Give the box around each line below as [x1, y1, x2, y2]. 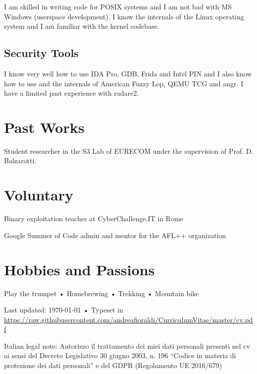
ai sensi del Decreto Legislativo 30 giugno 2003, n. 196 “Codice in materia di [4, 350, 236, 361]
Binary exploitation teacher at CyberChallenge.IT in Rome [4, 213, 183, 224]
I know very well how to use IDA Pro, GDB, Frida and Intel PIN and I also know [4, 68, 252, 78]
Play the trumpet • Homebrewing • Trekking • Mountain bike [4, 288, 199, 298]
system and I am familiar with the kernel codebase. [4, 21, 159, 31]
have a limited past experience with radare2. [4, 88, 139, 98]
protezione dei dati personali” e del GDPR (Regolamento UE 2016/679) [4, 360, 222, 371]
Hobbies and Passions [4, 259, 155, 279]
